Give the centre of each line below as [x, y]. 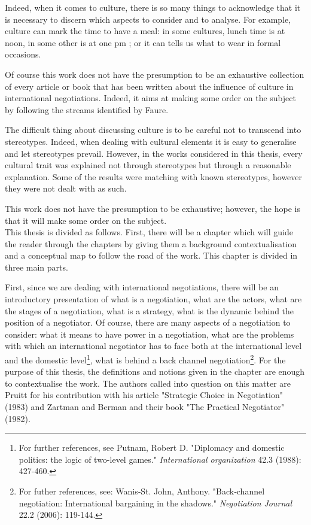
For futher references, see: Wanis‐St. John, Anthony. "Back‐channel [142, 491]
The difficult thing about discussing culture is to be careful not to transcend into [153, 130]
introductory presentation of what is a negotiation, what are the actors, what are [153, 299]
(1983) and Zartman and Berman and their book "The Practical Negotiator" [145, 407]
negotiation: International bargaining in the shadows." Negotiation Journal [155, 503]
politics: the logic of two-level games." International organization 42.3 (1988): [160, 459]
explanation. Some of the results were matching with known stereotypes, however [154, 176]
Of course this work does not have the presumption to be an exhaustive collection [155, 74]
